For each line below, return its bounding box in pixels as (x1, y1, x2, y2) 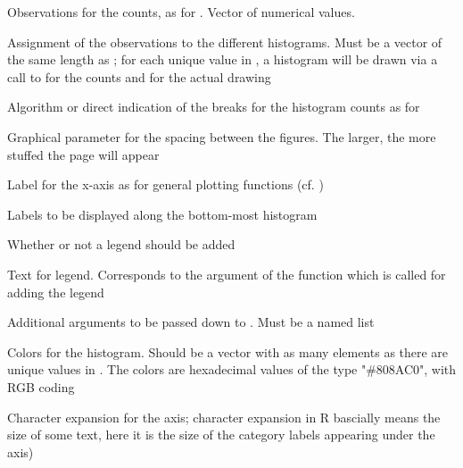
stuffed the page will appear (7, 145, 160, 163)
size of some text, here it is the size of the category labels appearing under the (7, 425, 435, 444)
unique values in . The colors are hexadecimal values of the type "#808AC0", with (7, 360, 457, 379)
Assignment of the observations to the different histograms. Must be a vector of (7, 32, 442, 51)
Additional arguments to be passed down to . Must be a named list (7, 313, 375, 331)
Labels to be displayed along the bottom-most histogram (7, 205, 318, 223)
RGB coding (7, 377, 75, 396)
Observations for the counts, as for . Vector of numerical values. (7, 3, 355, 21)
